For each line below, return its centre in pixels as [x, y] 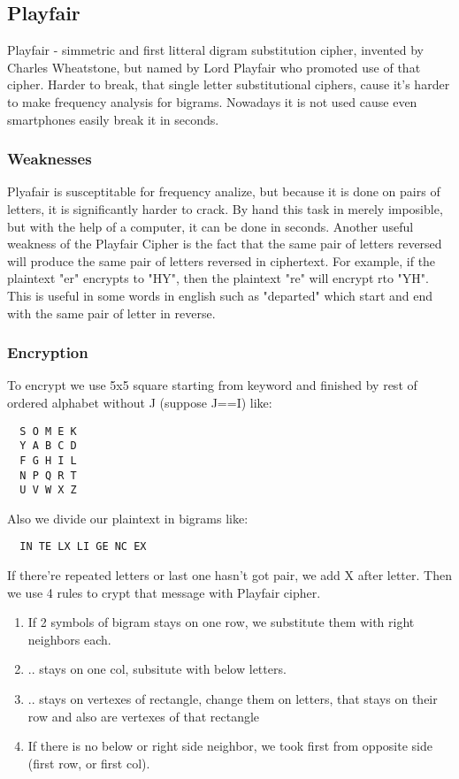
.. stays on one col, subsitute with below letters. [157, 669]
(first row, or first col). [89, 763]
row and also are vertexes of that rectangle [144, 716]
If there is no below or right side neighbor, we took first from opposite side [230, 746]
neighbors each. [69, 639]
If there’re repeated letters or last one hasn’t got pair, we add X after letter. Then [229, 575]
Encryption [48, 352]
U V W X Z [48, 490]
